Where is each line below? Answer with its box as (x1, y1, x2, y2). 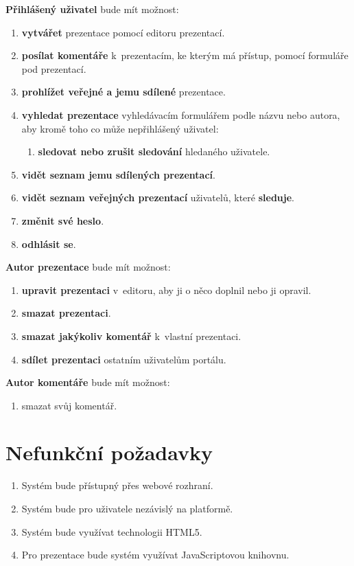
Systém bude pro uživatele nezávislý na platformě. (21, 501, 233, 515)
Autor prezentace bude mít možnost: (5, 260, 171, 274)
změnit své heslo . (21, 213, 104, 227)
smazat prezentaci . (21, 306, 111, 320)
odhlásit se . (21, 236, 76, 251)
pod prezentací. (21, 61, 86, 76)
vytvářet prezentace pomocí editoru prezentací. (21, 25, 225, 39)
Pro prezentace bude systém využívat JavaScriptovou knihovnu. (21, 547, 290, 562)
